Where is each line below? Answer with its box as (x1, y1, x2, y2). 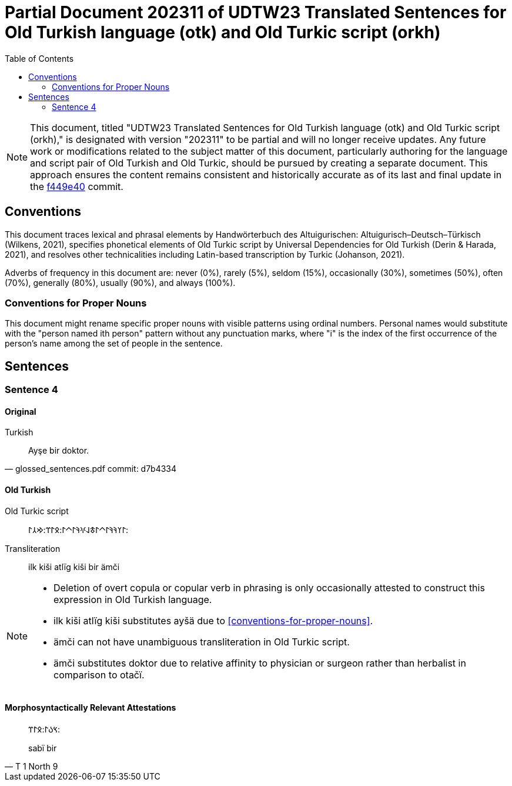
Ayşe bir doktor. (28, 445, 89, 456)
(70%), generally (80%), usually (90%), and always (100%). (5, 277, 236, 288)
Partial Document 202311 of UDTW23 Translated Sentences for (5, 2, 507, 22)
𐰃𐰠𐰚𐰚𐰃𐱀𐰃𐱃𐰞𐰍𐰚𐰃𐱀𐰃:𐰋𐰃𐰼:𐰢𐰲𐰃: (28, 524, 129, 535)
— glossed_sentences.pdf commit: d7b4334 (5, 464, 177, 474)
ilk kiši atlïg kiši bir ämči (28, 561, 120, 572)
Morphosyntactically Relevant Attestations (5, 702, 176, 713)
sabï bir (28, 742, 57, 753)
